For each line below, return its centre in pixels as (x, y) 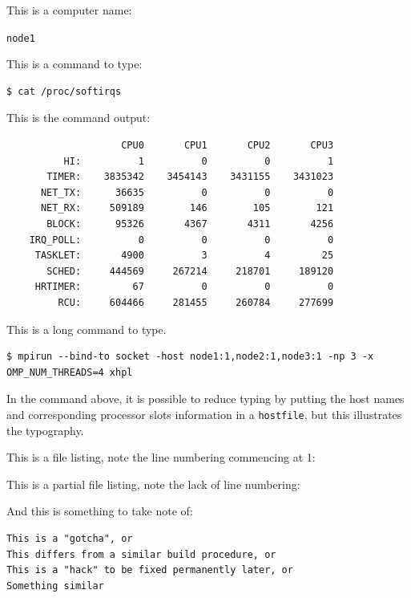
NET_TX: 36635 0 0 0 (187, 192)
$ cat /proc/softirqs (64, 91)
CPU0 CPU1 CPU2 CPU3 (228, 146)
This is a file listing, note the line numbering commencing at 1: (161, 457)
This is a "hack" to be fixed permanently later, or (150, 570)
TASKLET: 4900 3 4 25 (184, 256)
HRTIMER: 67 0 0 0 (184, 287)
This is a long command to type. (87, 329)
